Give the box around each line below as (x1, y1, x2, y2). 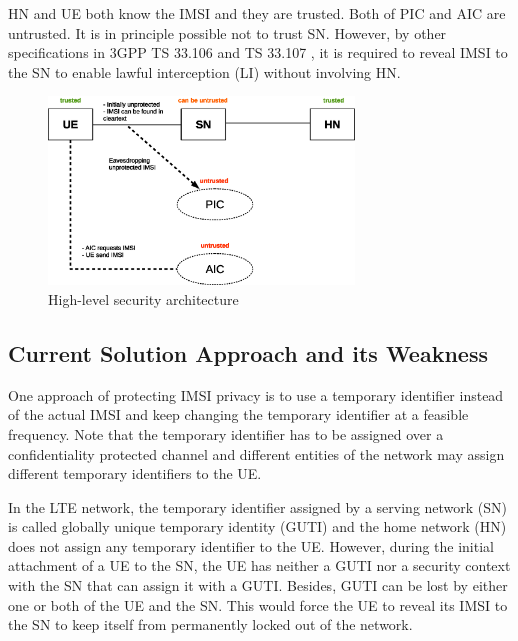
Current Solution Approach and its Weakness (8, 337, 488, 368)
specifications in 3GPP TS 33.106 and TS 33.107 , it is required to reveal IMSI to (8, 42, 508, 63)
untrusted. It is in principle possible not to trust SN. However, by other (8, 22, 447, 43)
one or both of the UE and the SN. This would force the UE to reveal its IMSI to (8, 594, 508, 615)
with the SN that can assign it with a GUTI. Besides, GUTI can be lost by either (8, 575, 508, 596)
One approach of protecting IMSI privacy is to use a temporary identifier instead (8, 384, 504, 405)
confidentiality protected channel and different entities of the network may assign (8, 443, 505, 464)
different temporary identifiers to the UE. (8, 463, 262, 484)
